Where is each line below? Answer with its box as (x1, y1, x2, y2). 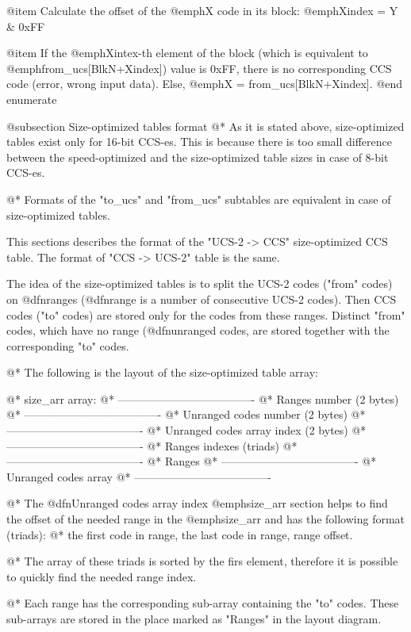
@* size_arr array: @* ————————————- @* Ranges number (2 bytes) (6, 390, 399, 407)
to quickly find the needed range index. (6, 568, 197, 584)
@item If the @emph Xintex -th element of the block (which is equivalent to (6, 44, 368, 61)
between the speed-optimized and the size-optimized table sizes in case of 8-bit (6, 148, 389, 165)
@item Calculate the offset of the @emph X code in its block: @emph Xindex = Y (6, 2, 398, 18)
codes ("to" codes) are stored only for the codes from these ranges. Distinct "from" (6, 306, 405, 323)
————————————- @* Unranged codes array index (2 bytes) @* (6, 422, 367, 439)
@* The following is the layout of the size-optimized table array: (6, 364, 318, 381)
